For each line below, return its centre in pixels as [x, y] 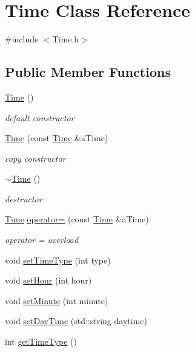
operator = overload [42, 240]
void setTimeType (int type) [58, 260]
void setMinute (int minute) [57, 300]
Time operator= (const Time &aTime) [77, 219]
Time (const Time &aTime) [57, 138]
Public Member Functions [88, 72]
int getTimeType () [41, 341]
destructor [24, 198]
